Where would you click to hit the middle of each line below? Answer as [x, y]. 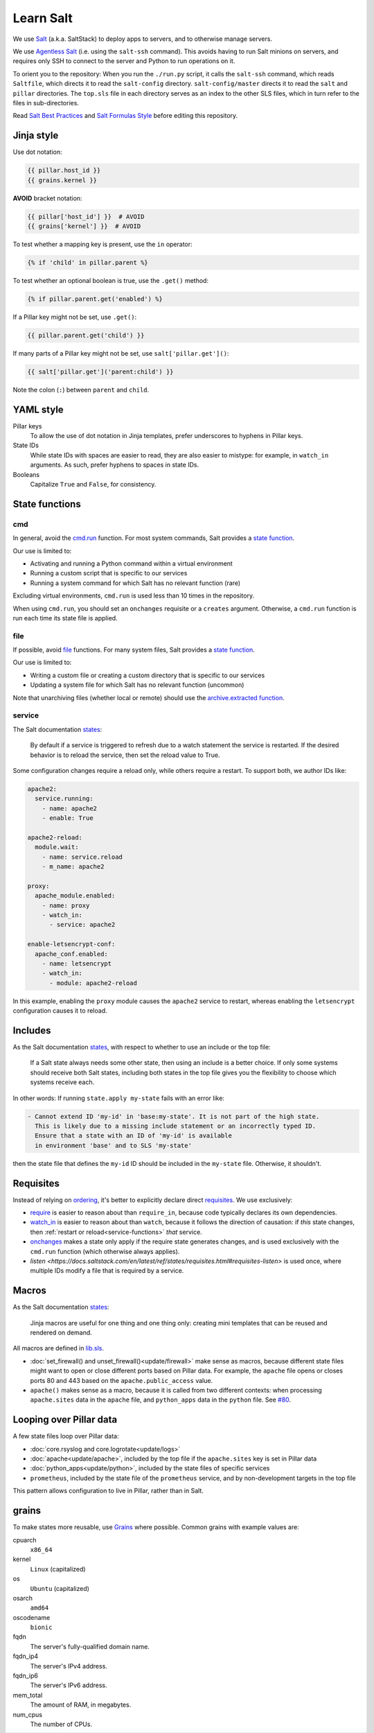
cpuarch [25, 1540]
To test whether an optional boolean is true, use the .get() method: [111, 280]
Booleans [26, 474]
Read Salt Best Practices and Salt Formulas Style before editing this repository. [125, 116]
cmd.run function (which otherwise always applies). [105, 1251]
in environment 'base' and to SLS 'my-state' [113, 1145]
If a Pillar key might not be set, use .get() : [75, 317]
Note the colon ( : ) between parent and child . [81, 390]
